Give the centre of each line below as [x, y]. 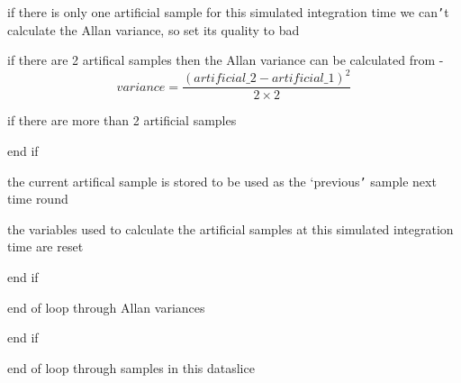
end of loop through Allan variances [106, 307]
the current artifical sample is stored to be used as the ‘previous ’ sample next [222, 181]
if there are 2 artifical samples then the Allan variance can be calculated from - [226, 60]
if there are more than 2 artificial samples [122, 120]
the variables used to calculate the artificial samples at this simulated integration [230, 228]
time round [38, 199]
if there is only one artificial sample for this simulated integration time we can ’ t [228, 12]
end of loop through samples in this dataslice [131, 367]
